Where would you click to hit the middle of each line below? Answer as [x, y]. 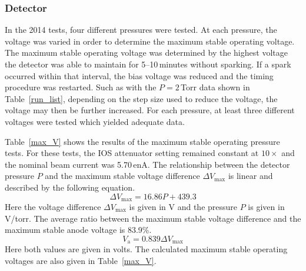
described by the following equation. [70, 187]
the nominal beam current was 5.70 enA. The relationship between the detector [147, 164]
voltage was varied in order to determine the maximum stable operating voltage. [150, 41]
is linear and [250, 176]
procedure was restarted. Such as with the [81, 87]
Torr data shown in [215, 87]
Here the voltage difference [53, 206]
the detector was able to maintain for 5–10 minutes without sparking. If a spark [148, 64]
